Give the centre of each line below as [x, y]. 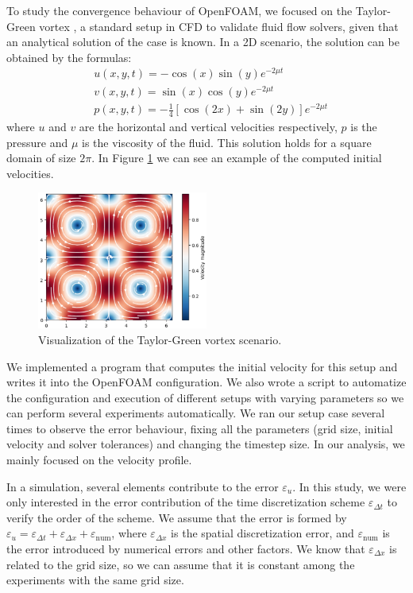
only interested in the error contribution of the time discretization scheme [186, 502]
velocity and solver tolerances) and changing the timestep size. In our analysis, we [206, 444]
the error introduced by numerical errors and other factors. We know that [186, 549]
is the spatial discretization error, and [262, 533]
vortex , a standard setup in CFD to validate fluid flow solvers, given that [219, 26]
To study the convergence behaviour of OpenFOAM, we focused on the [179, 10]
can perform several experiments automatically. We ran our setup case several [196, 413]
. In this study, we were [349, 486]
